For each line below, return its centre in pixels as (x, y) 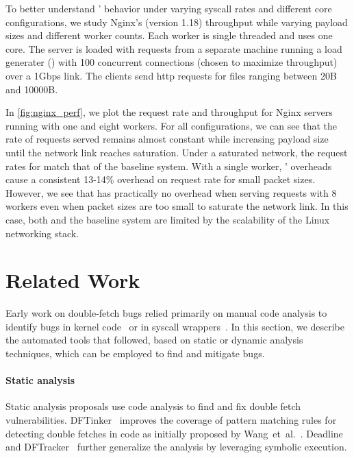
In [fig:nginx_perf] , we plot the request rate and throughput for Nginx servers (169, 112)
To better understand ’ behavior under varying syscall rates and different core (169, 8)
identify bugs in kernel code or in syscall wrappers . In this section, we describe (175, 326)
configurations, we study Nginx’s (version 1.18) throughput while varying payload (177, 22)
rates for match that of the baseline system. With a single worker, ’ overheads (169, 166)
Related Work (73, 280)
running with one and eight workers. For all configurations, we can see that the (172, 125)
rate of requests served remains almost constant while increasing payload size (167, 139)
